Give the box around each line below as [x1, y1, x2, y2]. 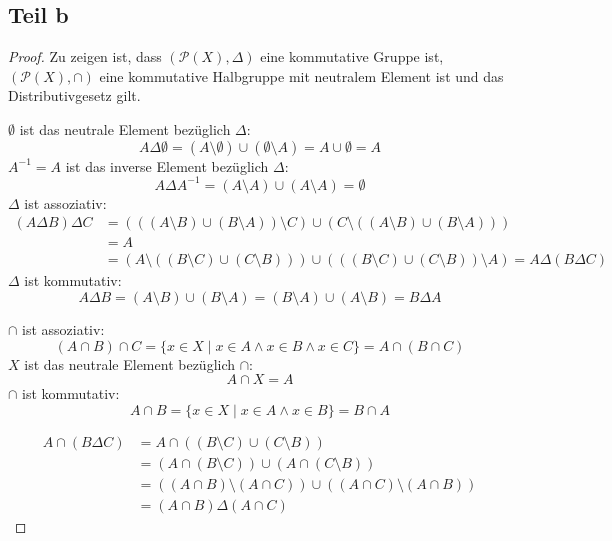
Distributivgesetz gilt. [8, 85, 141, 106]
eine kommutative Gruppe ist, [260, 46, 444, 67]
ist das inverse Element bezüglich [65, 155, 269, 176]
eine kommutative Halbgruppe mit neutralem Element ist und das [99, 65, 504, 86]
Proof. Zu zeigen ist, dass [8, 46, 162, 67]
